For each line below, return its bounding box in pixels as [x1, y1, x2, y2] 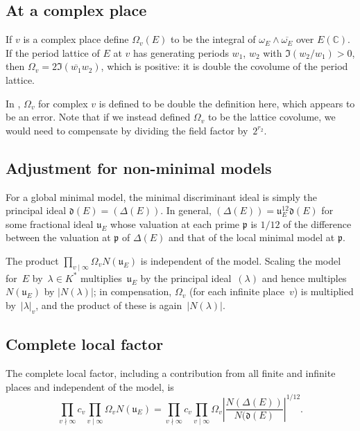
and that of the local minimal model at [169, 230, 335, 245]
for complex [38, 96, 88, 110]
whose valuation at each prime [110, 216, 240, 231]
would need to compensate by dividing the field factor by [6, 123, 248, 137]
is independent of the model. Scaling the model [140, 253, 341, 267]
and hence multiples [262, 270, 347, 285]
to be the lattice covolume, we [207, 109, 336, 124]
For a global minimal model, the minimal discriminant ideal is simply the [6, 189, 317, 204]
